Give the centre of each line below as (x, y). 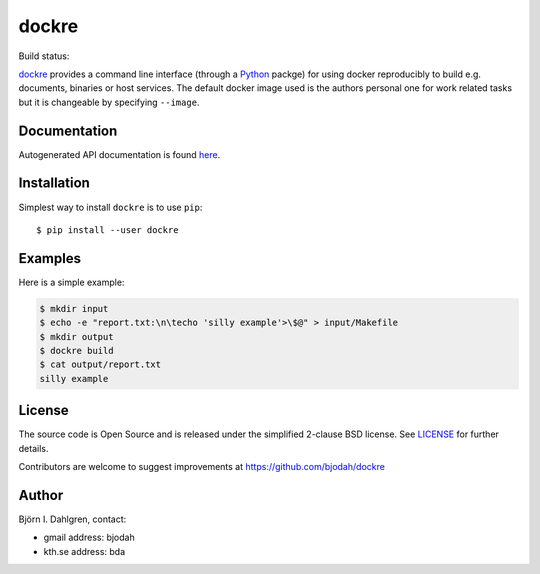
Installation (54, 183)
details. (33, 448)
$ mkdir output (76, 336)
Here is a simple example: (71, 282)
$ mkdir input (74, 308)
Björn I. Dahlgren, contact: (72, 519)
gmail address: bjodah (89, 537)
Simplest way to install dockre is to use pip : (110, 207)
